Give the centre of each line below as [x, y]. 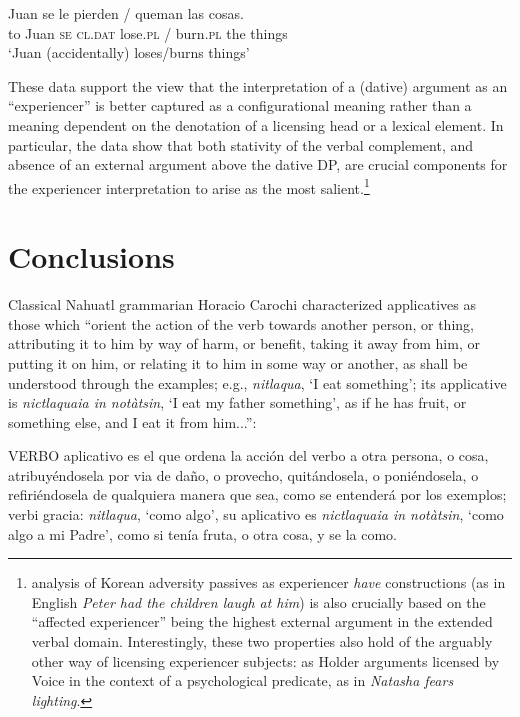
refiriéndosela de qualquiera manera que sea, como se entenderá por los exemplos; [257, 494]
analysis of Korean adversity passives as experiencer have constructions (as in [268, 582]
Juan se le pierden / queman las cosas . [126, 13]
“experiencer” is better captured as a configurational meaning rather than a [240, 105]
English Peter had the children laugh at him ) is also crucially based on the [258, 601]
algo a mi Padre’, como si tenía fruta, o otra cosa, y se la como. [202, 533]
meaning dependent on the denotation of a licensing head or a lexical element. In [256, 124]
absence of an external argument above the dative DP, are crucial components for [258, 164]
